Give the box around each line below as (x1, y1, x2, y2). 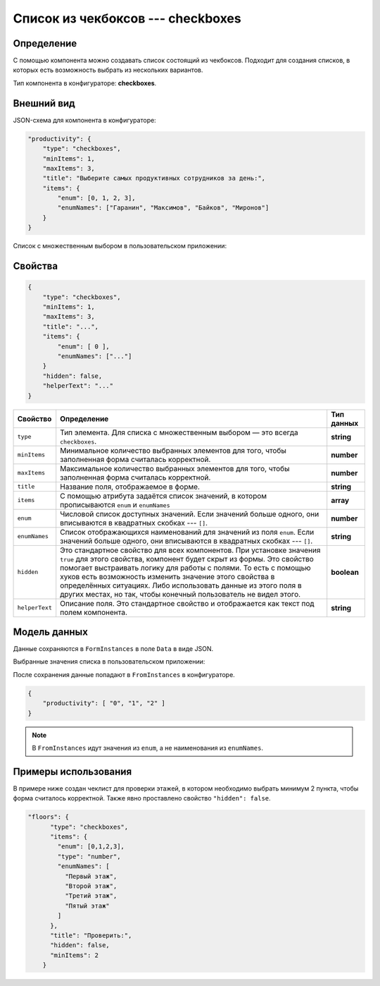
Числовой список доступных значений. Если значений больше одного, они (60, 509, 319, 518)
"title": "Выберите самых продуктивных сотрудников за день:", (42, 174, 266, 183)
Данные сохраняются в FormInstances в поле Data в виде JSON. (13, 645, 214, 653)
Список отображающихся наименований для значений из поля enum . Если (60, 527, 315, 537)
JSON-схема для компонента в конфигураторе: (13, 116, 156, 124)
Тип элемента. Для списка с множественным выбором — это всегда (60, 427, 298, 437)
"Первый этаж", (64, 872, 118, 880)
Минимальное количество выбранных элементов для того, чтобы (60, 445, 286, 455)
